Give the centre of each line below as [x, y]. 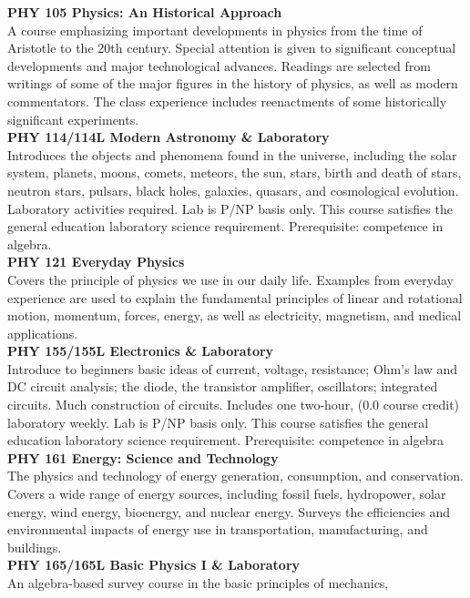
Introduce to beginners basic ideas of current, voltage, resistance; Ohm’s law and [233, 368]
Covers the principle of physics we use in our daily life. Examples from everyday [230, 279]
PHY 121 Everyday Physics [96, 262]
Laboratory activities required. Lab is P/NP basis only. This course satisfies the [230, 208]
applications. [43, 333]
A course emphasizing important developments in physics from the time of [215, 30]
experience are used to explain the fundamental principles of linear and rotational [235, 297]
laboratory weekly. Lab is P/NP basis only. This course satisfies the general [218, 422]
